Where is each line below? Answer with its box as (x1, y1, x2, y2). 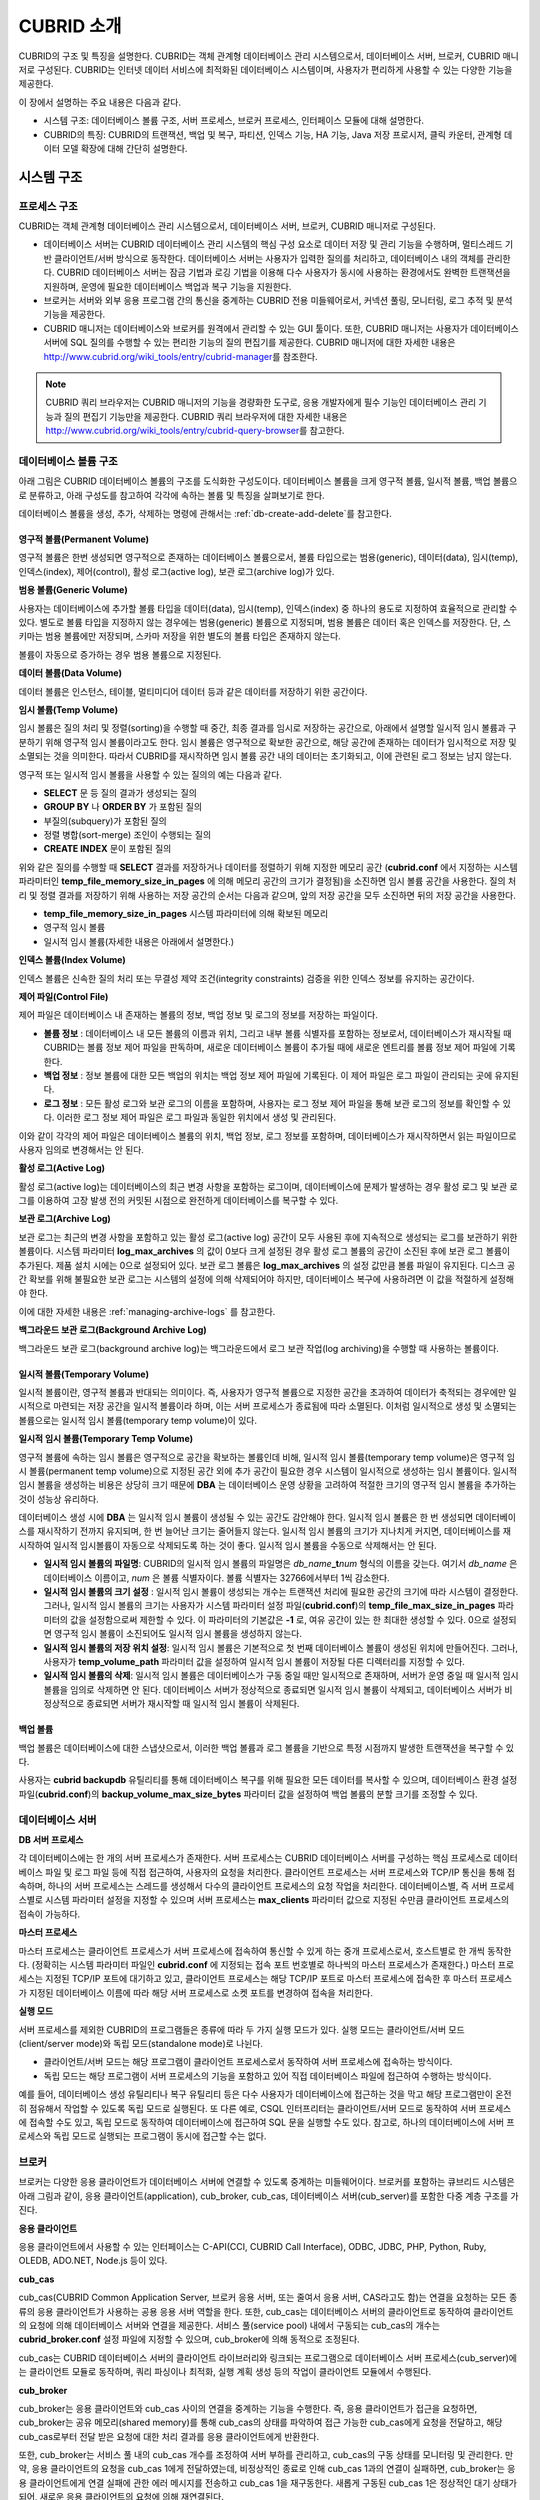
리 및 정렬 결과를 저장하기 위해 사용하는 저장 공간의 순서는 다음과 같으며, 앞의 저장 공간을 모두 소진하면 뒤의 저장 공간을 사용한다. (18, 889, 517, 901)
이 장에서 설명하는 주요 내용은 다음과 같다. (18, 96, 182, 108)
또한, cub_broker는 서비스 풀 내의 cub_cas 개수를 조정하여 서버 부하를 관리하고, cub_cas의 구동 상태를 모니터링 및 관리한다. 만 (18, 2449, 514, 2461)
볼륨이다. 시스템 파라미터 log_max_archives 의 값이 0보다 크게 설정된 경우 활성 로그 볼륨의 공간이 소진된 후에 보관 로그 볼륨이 (18, 1245, 510, 1257)
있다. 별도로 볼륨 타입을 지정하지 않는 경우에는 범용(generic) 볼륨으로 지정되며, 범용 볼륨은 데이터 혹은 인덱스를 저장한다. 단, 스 (18, 616, 512, 628)
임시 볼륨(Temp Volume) (18, 703, 119, 715)
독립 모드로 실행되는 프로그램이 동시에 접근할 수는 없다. (53, 2130, 267, 2142)
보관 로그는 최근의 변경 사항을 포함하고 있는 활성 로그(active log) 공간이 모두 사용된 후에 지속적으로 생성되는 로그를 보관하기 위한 (18, 1231, 518, 1243)
